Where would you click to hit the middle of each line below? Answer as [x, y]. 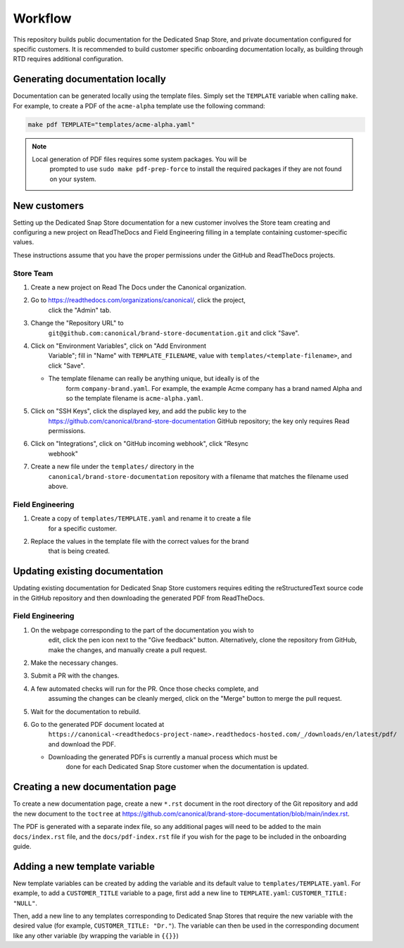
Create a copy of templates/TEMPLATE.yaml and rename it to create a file [141, 518]
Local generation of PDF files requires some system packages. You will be [139, 159]
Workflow [42, 18]
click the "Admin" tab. [80, 310]
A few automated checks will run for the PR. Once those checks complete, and [145, 688]
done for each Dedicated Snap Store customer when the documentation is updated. [187, 767]
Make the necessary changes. [75, 663]
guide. [22, 846]
